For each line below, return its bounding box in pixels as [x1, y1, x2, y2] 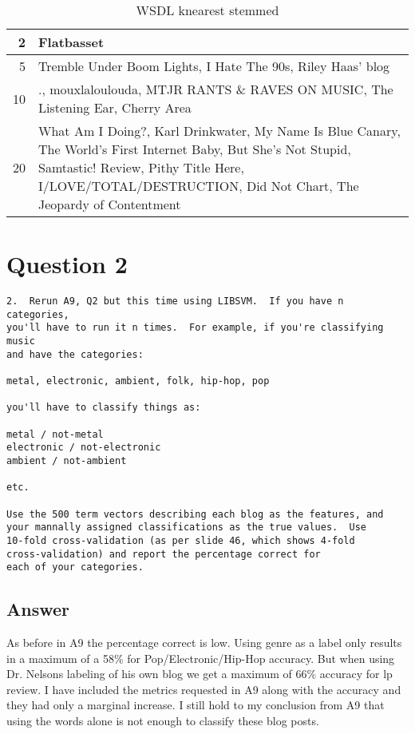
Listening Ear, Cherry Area [38, 98, 192, 117]
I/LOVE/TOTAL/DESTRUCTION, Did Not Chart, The [38, 177, 359, 195]
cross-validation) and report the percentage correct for [6, 548, 321, 560]
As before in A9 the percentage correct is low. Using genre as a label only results [6, 634, 402, 651]
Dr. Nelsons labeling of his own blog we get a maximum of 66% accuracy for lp [6, 665, 393, 682]
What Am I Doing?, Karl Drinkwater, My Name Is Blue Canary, [38, 121, 401, 140]
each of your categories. [6, 561, 144, 573]
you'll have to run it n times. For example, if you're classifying [6, 322, 384, 334]
